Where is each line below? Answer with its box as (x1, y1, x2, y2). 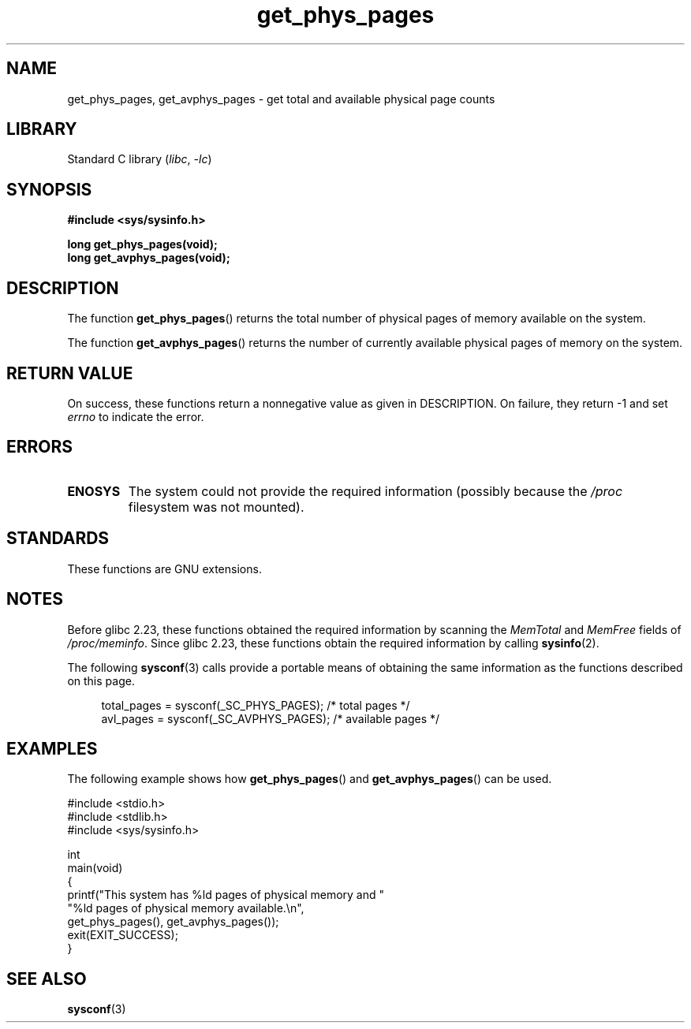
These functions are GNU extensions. (67, 561, 262, 576)
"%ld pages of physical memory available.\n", (67, 901, 304, 915)
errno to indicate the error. (67, 409, 204, 423)
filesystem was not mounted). (128, 498, 304, 515)
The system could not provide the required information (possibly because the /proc (128, 483, 623, 499)
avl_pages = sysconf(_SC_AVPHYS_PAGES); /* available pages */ (101, 711, 440, 725)
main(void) (67, 861, 123, 875)
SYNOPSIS (6, 179, 92, 199)
